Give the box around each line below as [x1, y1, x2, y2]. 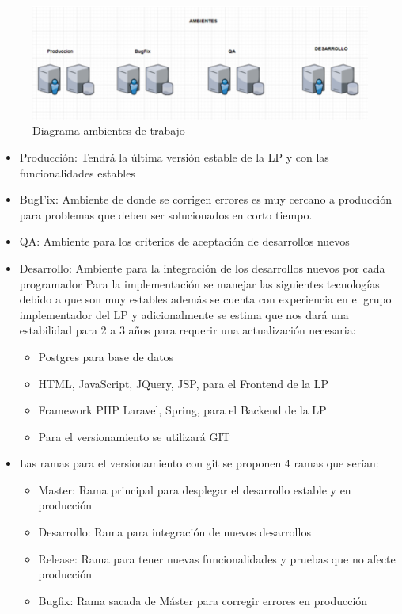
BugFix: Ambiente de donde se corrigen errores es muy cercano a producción [19, 191, 393, 208]
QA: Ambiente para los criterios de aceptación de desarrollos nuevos [19, 233, 350, 250]
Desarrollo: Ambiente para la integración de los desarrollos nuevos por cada [19, 259, 385, 276]
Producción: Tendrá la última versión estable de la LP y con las [19, 148, 329, 165]
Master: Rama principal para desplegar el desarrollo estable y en [38, 481, 351, 498]
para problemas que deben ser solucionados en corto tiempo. [19, 206, 313, 223]
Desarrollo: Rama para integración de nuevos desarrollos [38, 524, 311, 540]
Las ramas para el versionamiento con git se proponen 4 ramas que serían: [19, 455, 379, 471]
